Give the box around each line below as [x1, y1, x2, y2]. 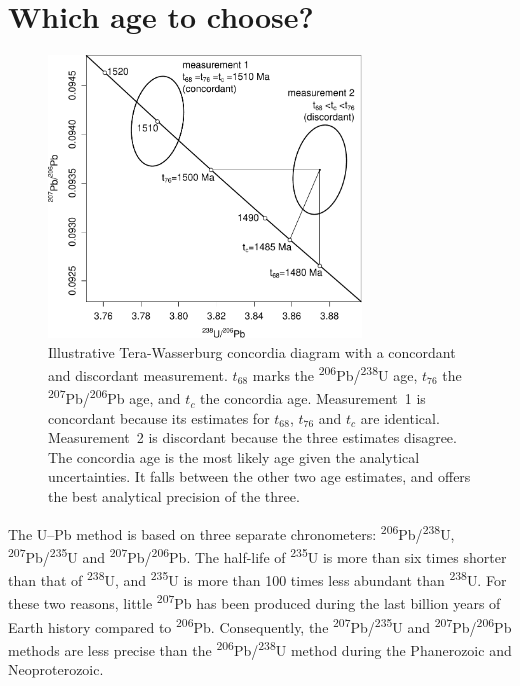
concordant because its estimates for [48, 407, 270, 428]
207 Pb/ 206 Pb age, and [48, 385, 181, 409]
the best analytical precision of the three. [48, 486, 300, 507]
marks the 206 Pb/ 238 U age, [252, 362, 418, 385]
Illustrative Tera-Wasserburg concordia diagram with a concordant [48, 341, 456, 362]
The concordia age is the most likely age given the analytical [48, 446, 420, 467]
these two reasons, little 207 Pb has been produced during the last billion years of [8, 590, 501, 614]
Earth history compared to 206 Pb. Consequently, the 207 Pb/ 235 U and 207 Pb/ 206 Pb [8, 613, 512, 637]
